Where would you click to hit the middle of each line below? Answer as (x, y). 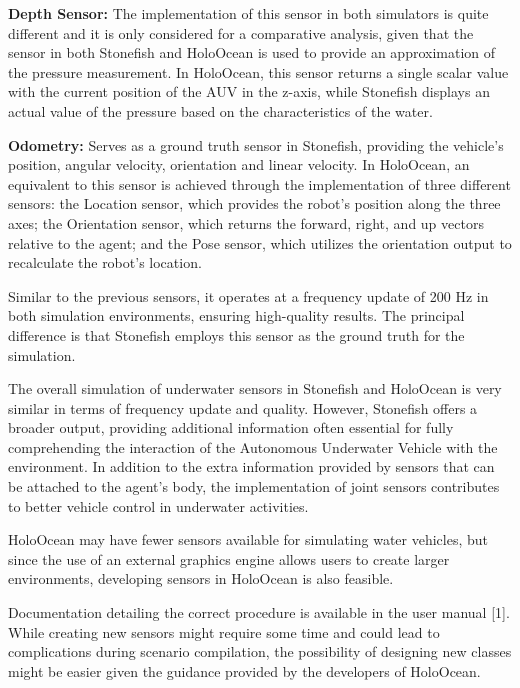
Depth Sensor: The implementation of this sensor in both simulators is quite (248, 13)
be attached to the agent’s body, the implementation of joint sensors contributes (254, 486)
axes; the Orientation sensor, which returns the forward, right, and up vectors (246, 222)
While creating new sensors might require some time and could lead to (224, 631)
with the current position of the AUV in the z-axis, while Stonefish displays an (249, 91)
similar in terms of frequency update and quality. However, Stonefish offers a (243, 407)
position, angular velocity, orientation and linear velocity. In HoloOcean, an (239, 164)
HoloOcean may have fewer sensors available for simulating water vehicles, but (248, 539)
